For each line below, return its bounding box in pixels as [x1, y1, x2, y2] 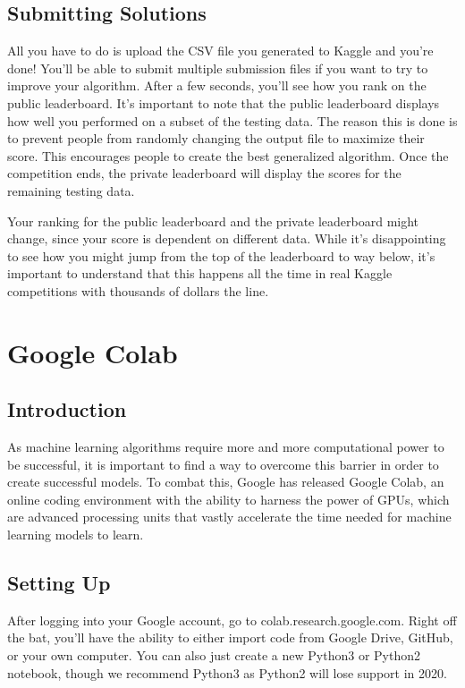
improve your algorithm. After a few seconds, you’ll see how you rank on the [7, 76, 427, 95]
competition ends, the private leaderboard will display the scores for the [7, 164, 402, 183]
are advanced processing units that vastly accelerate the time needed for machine [7, 507, 452, 526]
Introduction [7, 395, 127, 423]
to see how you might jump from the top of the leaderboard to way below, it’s [7, 246, 435, 265]
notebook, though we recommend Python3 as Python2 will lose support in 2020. [7, 663, 447, 682]
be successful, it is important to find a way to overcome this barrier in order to [7, 454, 439, 473]
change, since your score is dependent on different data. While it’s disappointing [7, 229, 446, 248]
